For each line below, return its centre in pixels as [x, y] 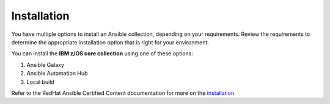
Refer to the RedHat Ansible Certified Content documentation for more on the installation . [123, 93]
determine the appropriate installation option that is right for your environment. [110, 42]
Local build [40, 81]
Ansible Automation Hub [57, 74]
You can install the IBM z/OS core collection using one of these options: [102, 54]
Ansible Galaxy [45, 64]
